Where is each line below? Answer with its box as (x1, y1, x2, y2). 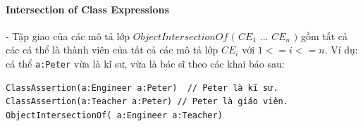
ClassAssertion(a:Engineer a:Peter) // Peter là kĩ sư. (6, 82, 278, 93)
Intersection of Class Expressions (6, 1, 169, 16)
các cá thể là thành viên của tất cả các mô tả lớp (6, 42, 219, 57)
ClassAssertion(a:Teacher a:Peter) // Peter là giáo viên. (6, 96, 288, 107)
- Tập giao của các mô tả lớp (6, 28, 130, 43)
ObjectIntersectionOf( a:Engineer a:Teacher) (6, 110, 223, 120)
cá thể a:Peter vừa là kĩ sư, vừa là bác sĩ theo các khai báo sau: (6, 56, 285, 70)
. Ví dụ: (324, 42, 358, 57)
